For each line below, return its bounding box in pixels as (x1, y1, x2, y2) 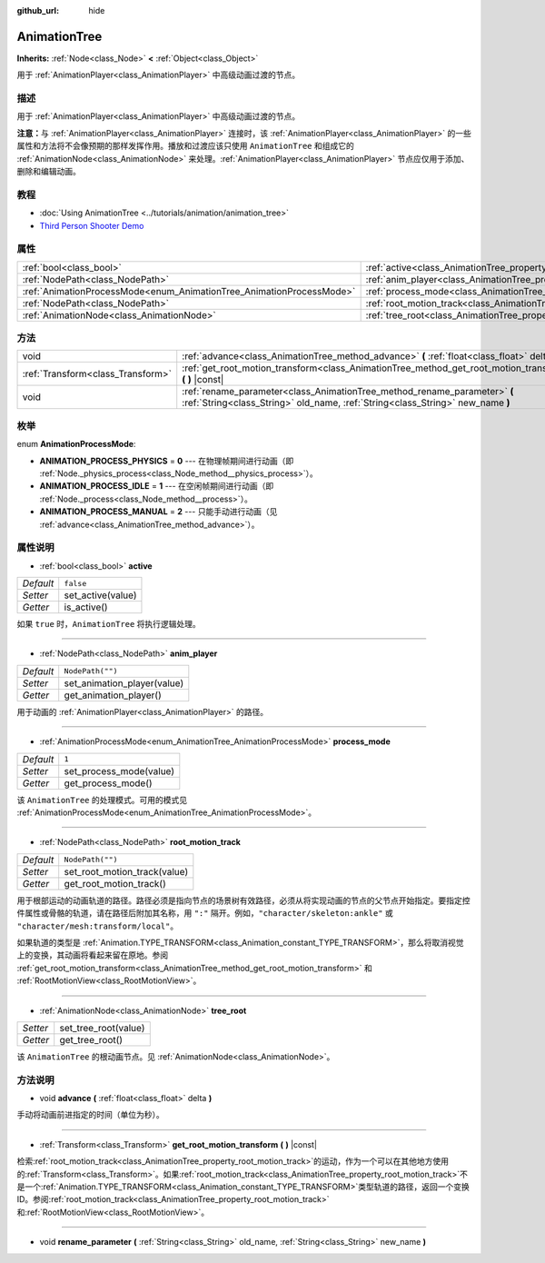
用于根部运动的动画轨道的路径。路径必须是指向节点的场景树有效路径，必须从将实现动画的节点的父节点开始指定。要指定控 (16, 895, 471, 906)
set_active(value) (64, 589, 137, 602)
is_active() (64, 601, 108, 613)
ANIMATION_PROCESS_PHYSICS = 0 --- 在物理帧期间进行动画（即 (39, 455, 294, 466)
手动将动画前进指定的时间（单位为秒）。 (16, 1109, 164, 1120)
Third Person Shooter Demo (39, 220, 144, 231)
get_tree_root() (59, 1033, 123, 1046)
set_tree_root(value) (59, 1021, 145, 1034)
